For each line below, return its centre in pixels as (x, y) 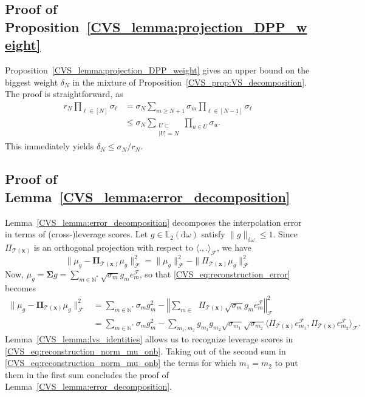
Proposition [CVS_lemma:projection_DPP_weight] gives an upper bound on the (157, 70)
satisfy (213, 234)
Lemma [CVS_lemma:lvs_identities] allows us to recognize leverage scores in (149, 339)
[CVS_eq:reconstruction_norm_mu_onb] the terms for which (121, 363)
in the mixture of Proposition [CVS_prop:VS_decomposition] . (189, 82)
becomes (21, 287)
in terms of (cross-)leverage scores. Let (77, 234)
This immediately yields (49, 146)
